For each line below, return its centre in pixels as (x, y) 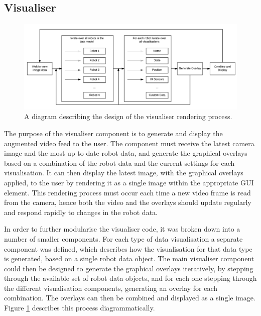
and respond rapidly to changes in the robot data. (81, 212)
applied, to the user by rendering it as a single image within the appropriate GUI (129, 182)
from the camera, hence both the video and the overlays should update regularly (128, 202)
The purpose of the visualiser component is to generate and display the (113, 133)
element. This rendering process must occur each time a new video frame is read (127, 192)
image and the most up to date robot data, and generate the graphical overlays (126, 153)
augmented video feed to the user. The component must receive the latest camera (129, 143)
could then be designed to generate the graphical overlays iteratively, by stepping (129, 268)
